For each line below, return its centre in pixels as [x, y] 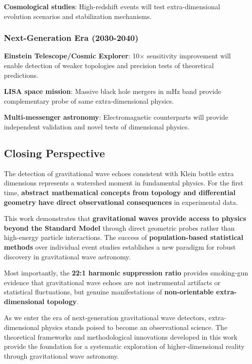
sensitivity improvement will [189, 56]
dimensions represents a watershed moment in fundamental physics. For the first [124, 183]
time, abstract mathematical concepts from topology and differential [120, 192]
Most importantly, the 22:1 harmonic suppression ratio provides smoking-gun [126, 273]
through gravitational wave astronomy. [62, 355]
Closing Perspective [54, 153]
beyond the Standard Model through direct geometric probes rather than [119, 227]
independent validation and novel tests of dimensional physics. [97, 126]
